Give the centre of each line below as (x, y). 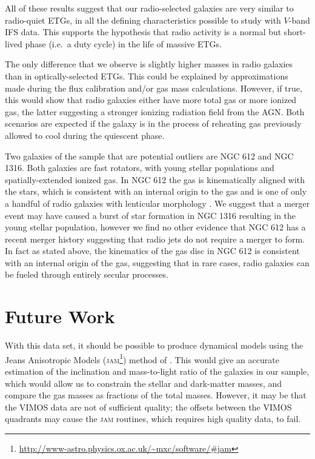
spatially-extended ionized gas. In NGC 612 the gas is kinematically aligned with (155, 179)
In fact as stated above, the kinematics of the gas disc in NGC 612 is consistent (152, 251)
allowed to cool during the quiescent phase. (85, 135)
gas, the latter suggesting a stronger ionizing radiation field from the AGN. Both (155, 111)
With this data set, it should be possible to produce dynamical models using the (154, 345)
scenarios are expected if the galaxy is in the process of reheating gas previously (153, 123)
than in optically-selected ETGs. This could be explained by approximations (147, 75)
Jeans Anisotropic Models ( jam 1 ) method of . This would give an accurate (142, 358)
